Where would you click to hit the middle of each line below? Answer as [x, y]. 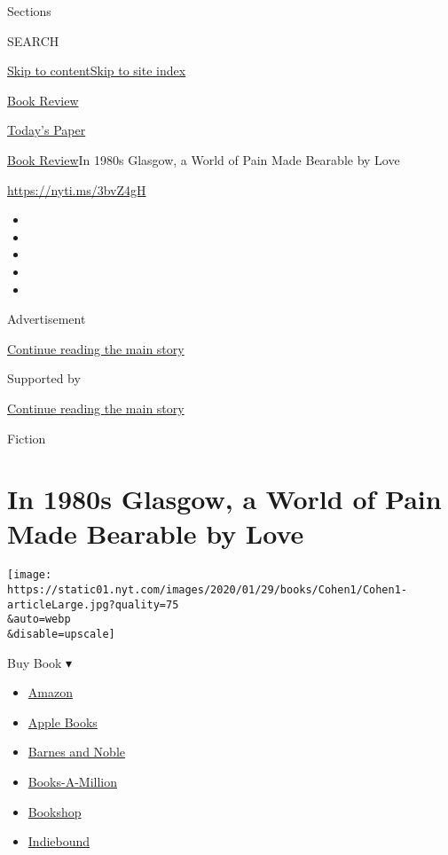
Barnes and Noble [76, 752]
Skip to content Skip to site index [97, 71]
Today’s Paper [47, 130]
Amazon [50, 692]
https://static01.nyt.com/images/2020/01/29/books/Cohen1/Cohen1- [208, 590]
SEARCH [33, 40]
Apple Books [63, 722]
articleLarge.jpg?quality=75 [93, 604]
